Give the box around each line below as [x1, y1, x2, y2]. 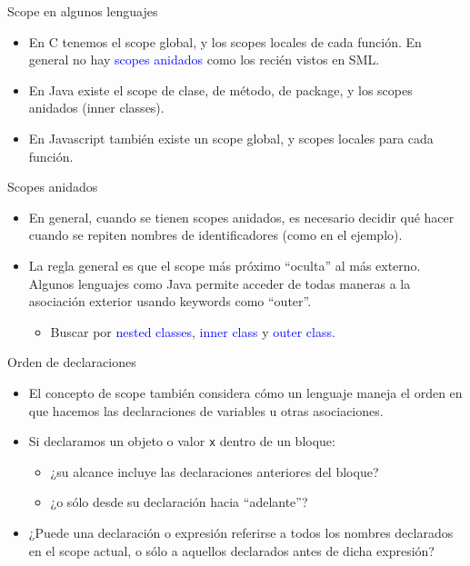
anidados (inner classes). [28, 98, 165, 117]
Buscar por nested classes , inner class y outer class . [50, 322, 335, 341]
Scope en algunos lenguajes [7, 2, 158, 20]
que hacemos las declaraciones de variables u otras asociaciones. [28, 401, 384, 420]
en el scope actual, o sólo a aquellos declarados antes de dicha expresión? [28, 541, 435, 560]
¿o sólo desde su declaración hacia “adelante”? [50, 492, 308, 511]
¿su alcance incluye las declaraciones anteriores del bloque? [50, 462, 379, 481]
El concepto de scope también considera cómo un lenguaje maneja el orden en [28, 382, 463, 402]
